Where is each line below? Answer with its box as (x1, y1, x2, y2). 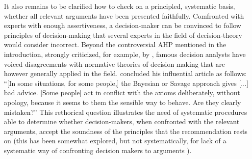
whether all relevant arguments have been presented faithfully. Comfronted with (4, 10, 244, 21)
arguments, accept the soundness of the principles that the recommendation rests (4, 126, 248, 136)
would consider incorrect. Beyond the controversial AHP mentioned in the (4, 39, 227, 50)
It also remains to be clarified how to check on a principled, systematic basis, (4, 1, 235, 11)
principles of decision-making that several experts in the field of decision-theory (4, 29, 242, 40)
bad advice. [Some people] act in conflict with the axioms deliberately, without (4, 87, 240, 98)
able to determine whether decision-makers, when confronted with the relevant (4, 116, 240, 127)
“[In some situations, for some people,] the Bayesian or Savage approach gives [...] (4, 78, 249, 88)
